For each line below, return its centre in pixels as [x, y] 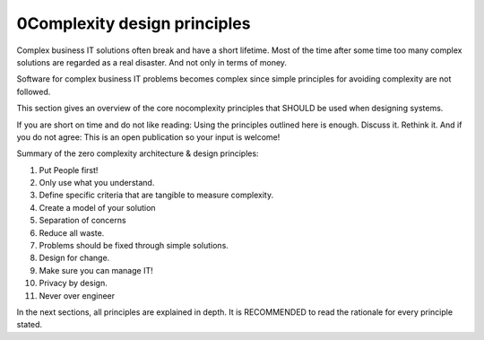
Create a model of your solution [97, 207]
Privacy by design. [73, 283]
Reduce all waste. [72, 232]
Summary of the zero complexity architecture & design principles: [138, 153]
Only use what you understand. [97, 183]
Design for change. [74, 258]
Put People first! [69, 170]
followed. [34, 92]
